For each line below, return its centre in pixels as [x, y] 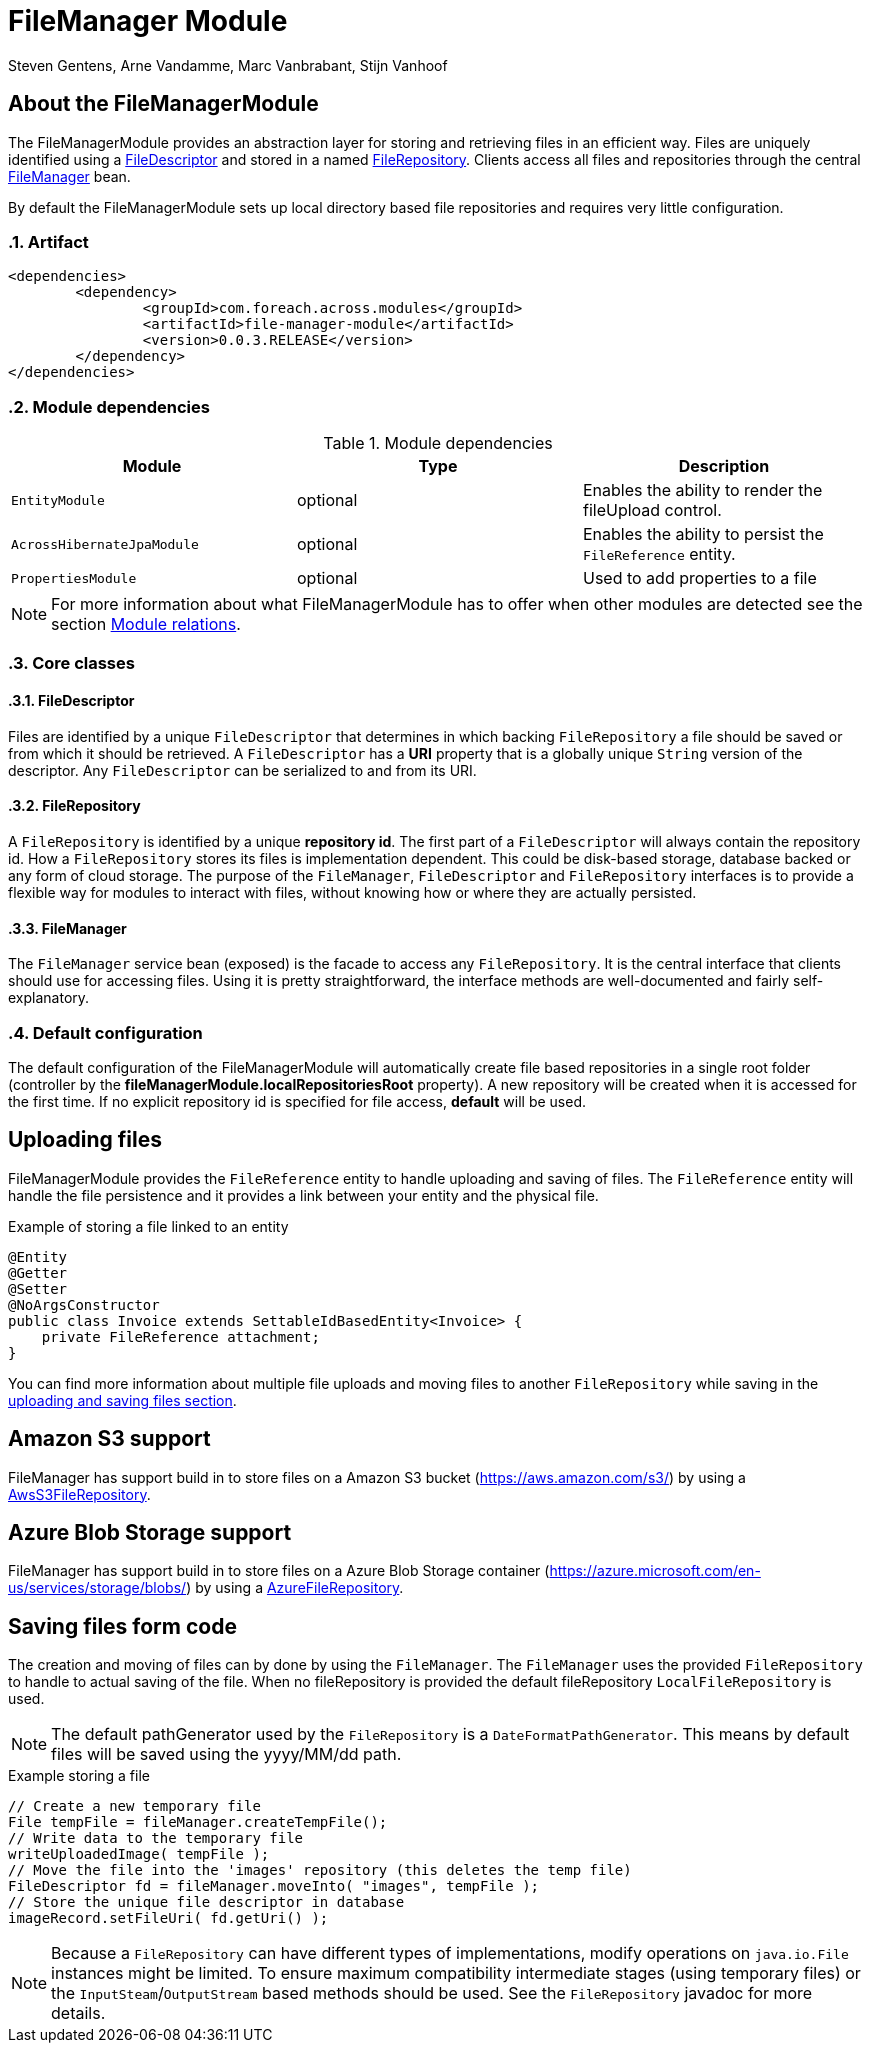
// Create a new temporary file [134, 1806]
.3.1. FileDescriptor [71, 701]
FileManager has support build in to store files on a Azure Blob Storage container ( [279, 1571]
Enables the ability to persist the [703, 534]
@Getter [38, 1272]
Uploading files [85, 1140]
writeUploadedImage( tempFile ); [139, 1854]
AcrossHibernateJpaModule [105, 544]
